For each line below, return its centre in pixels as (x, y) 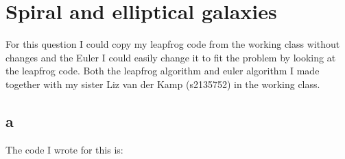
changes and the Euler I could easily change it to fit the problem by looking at (171, 57)
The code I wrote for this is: (64, 149)
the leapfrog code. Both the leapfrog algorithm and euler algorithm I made (163, 71)
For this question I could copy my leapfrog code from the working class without (173, 44)
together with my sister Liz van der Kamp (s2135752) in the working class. (163, 84)
